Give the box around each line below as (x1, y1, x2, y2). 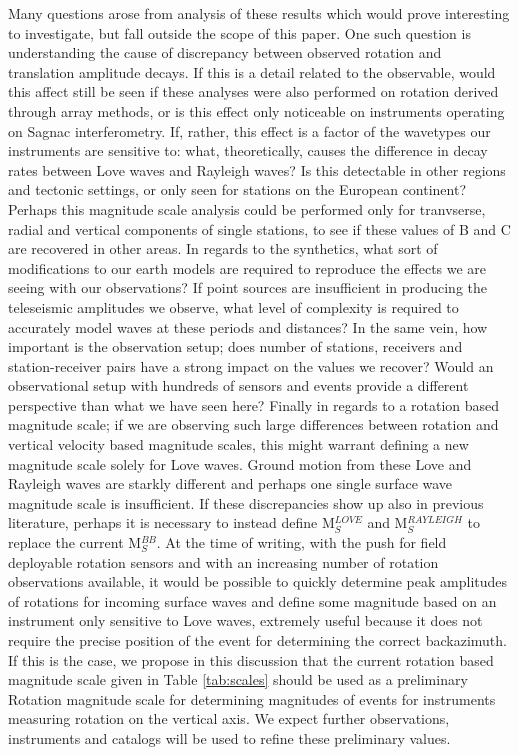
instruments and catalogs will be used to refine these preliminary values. (8, 727, 451, 748)
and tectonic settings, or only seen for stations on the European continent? (8, 179, 467, 200)
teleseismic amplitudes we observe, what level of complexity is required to (8, 296, 459, 317)
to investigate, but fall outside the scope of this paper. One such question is (8, 22, 471, 43)
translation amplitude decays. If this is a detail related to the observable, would (8, 61, 496, 82)
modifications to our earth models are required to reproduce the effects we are (8, 257, 487, 278)
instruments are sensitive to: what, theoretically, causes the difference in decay (8, 140, 488, 161)
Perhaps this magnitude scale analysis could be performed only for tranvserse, (8, 198, 486, 219)
